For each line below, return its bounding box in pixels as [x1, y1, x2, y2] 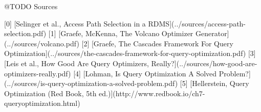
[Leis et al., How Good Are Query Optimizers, [4, 58, 149, 68]
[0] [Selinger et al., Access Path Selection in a [4, 18, 146, 29]
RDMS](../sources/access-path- [148, 18, 246, 29]
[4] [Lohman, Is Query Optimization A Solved [73, 68, 217, 78]
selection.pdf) [4, 28, 47, 39]
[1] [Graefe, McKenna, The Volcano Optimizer [48, 28, 193, 39]
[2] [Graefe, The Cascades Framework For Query [81, 38, 233, 48]
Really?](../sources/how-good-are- [151, 58, 257, 68]
